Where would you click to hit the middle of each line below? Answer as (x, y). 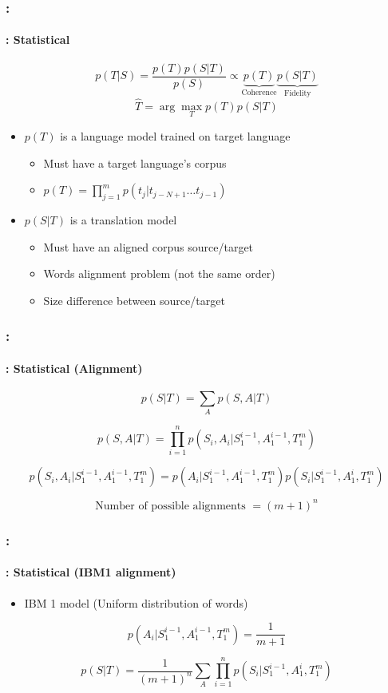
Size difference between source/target (134, 300)
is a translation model (123, 219)
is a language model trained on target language (175, 135)
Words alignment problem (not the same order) (159, 273)
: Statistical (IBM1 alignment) (91, 572)
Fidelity (298, 93)
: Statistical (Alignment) (74, 368)
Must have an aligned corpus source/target (148, 246)
